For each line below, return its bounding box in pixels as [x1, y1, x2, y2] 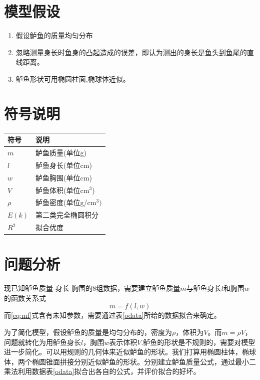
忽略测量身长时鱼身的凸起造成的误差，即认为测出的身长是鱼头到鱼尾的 [15, 47, 247, 57]
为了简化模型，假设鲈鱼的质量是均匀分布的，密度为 [4, 327, 172, 337]
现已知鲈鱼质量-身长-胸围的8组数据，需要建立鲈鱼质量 [4, 283, 180, 293]
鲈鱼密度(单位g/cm [35, 197, 96, 208]
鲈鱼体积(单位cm [35, 184, 89, 195]
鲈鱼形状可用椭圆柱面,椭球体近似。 [15, 73, 130, 84]
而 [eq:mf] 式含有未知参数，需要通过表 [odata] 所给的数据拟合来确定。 [4, 310, 221, 320]
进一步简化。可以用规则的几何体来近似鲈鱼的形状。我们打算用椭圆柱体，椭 [4, 346, 249, 357]
